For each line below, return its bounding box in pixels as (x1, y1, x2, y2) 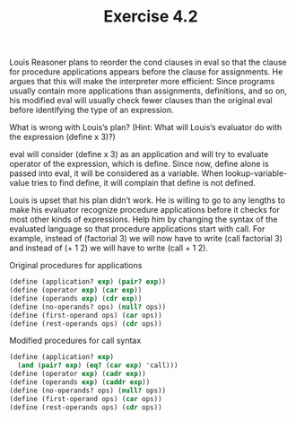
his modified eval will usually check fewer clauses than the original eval (9, 95, 273, 106)
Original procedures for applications (9, 260, 143, 271)
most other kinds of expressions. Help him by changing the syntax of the (9, 214, 278, 225)
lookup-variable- (225, 168, 288, 179)
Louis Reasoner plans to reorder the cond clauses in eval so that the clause (9, 57, 287, 68)
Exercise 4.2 (102, 6, 199, 27)
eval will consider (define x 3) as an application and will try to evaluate (9, 149, 269, 160)
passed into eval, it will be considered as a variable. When (9, 168, 224, 179)
